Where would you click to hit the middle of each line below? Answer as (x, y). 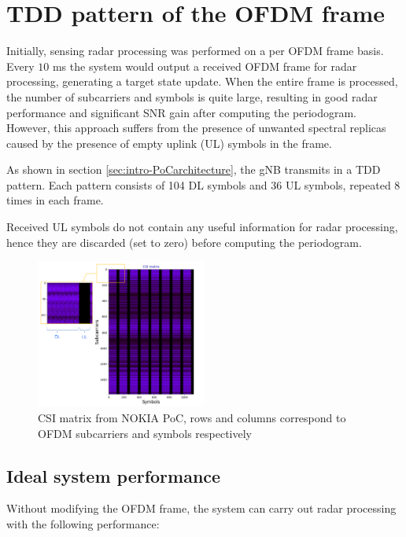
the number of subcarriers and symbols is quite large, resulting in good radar (192, 96)
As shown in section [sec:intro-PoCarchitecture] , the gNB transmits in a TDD (194, 169)
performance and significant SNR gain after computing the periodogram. (182, 112)
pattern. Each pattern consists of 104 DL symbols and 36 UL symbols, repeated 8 (203, 184)
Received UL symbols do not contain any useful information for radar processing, (202, 227)
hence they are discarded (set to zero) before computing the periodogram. (184, 242)
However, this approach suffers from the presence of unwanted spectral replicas (196, 128)
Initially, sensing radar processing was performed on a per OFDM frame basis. (195, 51)
